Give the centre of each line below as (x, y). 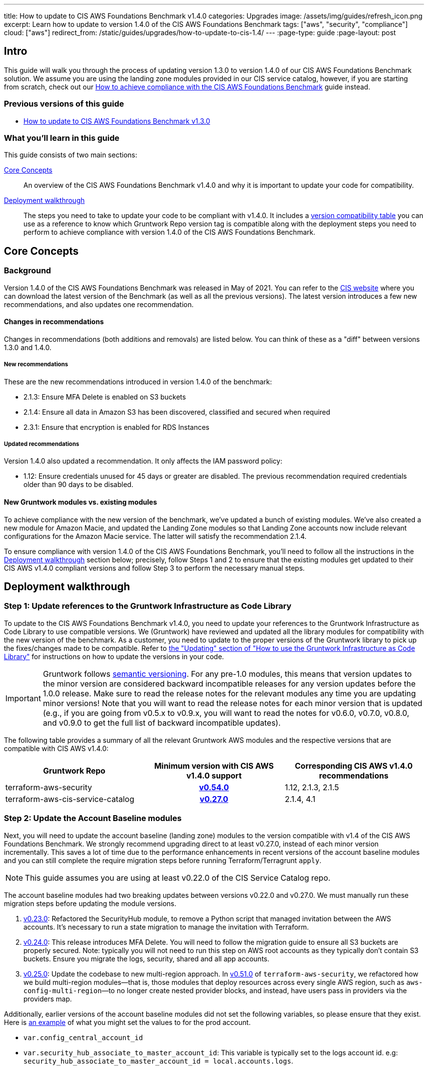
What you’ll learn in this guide (62, 138)
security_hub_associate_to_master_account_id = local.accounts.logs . (158, 1061)
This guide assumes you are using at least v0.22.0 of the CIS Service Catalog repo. (178, 878)
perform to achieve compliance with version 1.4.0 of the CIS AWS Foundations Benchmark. (170, 232)
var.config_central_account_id (83, 1037)
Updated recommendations (42, 444)
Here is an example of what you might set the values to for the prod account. (127, 1022)
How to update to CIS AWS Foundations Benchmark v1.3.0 (117, 121)
